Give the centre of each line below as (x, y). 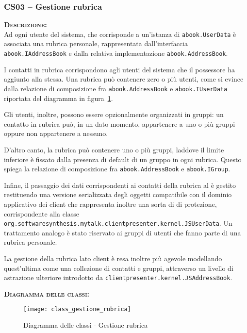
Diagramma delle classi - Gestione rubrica (86, 325)
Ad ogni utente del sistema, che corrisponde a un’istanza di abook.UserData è (120, 34)
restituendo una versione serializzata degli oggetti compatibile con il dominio (118, 194)
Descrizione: (25, 25)
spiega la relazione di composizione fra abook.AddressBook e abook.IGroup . (117, 169)
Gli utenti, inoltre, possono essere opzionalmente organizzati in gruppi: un (114, 114)
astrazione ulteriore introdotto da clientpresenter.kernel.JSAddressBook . (118, 277)
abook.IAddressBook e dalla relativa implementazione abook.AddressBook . (116, 53)
